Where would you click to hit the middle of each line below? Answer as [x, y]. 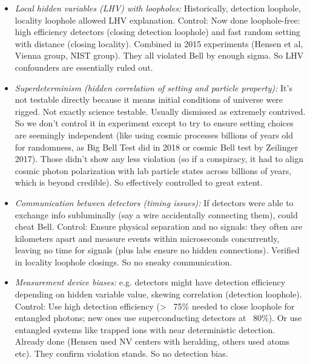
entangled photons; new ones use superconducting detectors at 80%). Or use [158, 318]
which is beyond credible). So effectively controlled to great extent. [139, 182]
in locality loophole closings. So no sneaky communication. [124, 262]
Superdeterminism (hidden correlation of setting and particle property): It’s [153, 87]
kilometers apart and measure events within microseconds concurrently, [147, 238]
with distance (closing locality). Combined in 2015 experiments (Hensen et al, [159, 43]
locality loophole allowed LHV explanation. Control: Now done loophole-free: [157, 20]
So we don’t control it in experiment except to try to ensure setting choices [154, 123]
